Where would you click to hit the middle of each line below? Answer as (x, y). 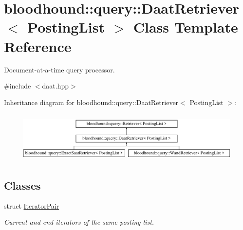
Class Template (186, 27)
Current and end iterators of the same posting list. (79, 222)
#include (18, 86)
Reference (38, 46)
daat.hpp (56, 86)
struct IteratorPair (32, 205)
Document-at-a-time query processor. (59, 69)
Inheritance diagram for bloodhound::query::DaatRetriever (91, 102)
